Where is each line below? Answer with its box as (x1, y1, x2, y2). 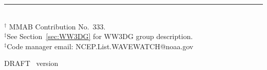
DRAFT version (4, 58, 59, 68)
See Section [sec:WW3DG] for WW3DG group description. (7, 31, 193, 42)
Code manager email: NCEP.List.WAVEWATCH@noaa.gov (7, 41, 194, 51)
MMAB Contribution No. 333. (9, 21, 106, 31)
